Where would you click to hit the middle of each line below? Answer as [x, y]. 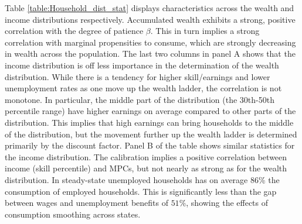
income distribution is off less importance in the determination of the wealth [142, 65]
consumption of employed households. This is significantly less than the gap [141, 191]
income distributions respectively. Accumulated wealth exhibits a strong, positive [150, 19]
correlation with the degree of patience [74, 31]
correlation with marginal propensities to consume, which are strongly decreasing [150, 42]
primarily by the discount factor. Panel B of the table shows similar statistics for [150, 145]
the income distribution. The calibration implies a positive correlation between [146, 156]
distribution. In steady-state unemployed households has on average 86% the [142, 179]
